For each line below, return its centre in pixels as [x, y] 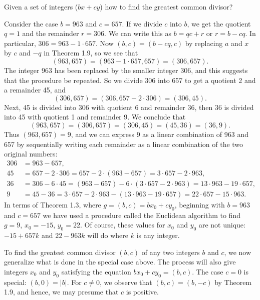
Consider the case [31, 23]
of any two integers [171, 252]
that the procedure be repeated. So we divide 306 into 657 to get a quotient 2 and [130, 80]
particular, [20, 43]
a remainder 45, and [35, 90]
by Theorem [233, 282]
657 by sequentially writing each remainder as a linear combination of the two [124, 144]
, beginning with [200, 204]
